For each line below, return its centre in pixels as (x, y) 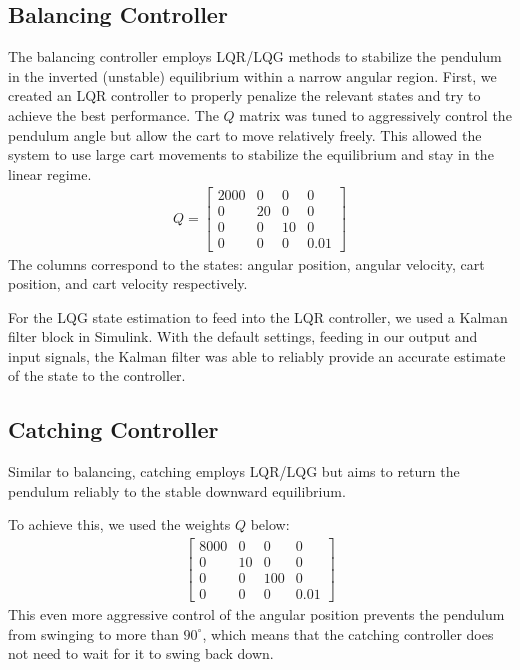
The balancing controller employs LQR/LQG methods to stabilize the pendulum (255, 56)
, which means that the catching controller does (348, 633)
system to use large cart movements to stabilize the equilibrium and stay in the (251, 154)
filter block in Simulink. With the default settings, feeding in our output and (243, 336)
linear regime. (50, 173)
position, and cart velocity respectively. (128, 283)
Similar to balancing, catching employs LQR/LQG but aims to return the (234, 471)
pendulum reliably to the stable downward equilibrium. (177, 490)
